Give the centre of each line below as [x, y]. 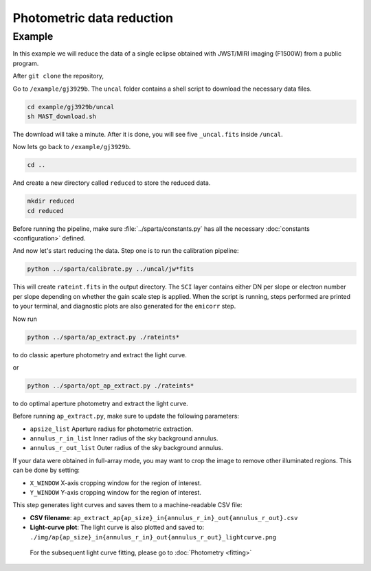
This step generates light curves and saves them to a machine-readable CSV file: [127, 505]
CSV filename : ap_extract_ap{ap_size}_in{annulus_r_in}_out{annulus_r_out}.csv [164, 517]
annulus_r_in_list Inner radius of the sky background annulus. [124, 438]
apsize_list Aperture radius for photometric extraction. [112, 429]
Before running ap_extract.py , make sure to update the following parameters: [126, 416]
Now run [25, 319]
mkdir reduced [51, 201]
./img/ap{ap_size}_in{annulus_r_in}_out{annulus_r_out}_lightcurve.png [153, 537]
